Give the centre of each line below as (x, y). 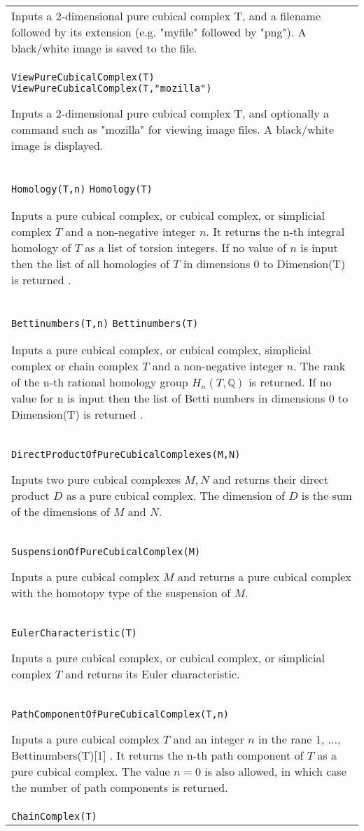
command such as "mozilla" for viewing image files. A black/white (173, 129)
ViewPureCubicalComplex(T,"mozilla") (112, 88)
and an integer (209, 739)
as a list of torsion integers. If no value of (185, 247)
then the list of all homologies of (90, 264)
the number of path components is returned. (120, 787)
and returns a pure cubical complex (264, 577)
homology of (41, 247)
